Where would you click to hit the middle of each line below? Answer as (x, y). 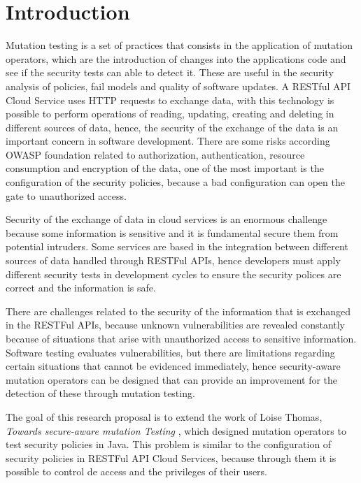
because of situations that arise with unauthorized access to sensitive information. (181, 338)
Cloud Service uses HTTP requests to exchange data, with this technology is (170, 100)
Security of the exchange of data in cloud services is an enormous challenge (167, 219)
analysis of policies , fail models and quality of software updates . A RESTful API (178, 86)
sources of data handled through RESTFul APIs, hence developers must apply (173, 260)
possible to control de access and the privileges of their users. (136, 471)
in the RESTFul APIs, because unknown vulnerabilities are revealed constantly (176, 325)
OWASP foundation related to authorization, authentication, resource (155, 154)
